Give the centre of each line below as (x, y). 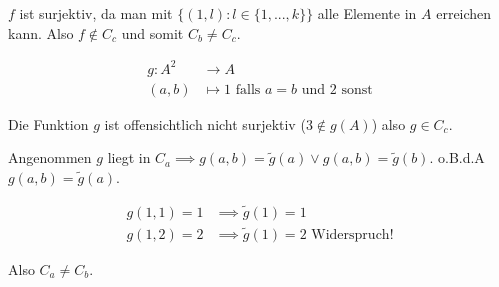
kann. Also (41, 32)
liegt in (129, 157)
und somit (152, 32)
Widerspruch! (352, 235)
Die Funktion (48, 123)
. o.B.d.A (457, 157)
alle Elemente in (367, 13)
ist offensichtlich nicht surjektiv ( (205, 123)
